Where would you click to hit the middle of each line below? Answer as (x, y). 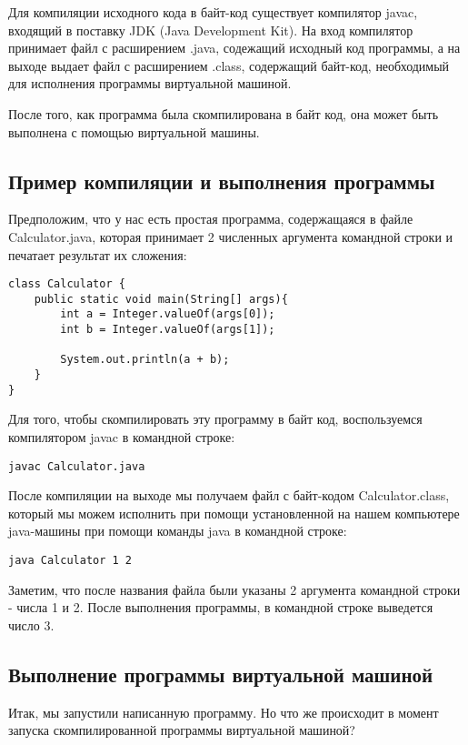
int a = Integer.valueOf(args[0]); (168, 314)
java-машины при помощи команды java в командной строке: (178, 531)
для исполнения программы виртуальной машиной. (150, 83)
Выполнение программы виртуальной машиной (221, 674)
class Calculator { (67, 284)
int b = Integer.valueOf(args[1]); (168, 330)
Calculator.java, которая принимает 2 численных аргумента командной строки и (231, 236)
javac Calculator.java (77, 466)
